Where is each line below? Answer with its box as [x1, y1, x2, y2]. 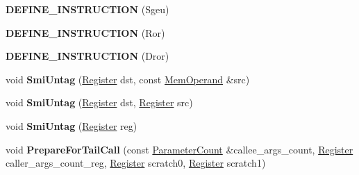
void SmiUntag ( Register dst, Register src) [6, 95, 193, 110]
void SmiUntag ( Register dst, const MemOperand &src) [6, 72, 250, 86]
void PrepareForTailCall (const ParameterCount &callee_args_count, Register [6, 142, 353, 156]
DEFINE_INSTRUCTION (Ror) [6, 25, 165, 40]
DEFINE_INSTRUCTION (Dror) [6, 49, 169, 63]
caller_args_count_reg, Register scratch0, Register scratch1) [6, 156, 266, 170]
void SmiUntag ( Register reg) [6, 118, 137, 133]
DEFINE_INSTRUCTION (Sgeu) [6, 2, 169, 16]
